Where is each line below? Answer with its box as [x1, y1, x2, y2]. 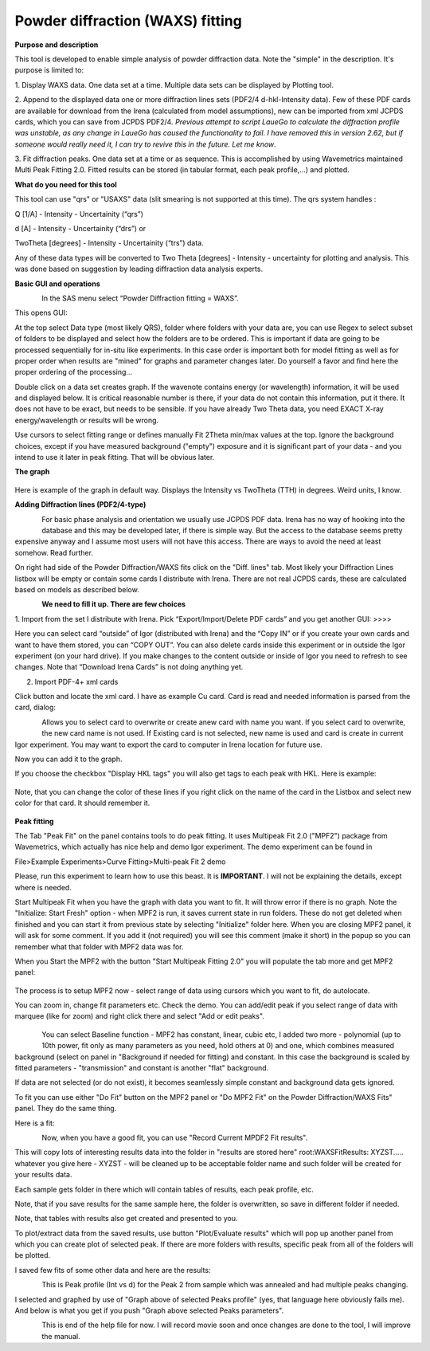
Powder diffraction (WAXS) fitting [14, 12, 242, 29]
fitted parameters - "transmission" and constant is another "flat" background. [14, 1063, 269, 1073]
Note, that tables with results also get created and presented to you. [14, 1214, 238, 1223]
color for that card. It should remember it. [14, 798, 150, 808]
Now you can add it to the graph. [14, 754, 123, 764]
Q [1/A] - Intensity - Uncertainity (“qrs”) [14, 209, 143, 218]
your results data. [14, 1170, 72, 1180]
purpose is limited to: [14, 65, 84, 75]
